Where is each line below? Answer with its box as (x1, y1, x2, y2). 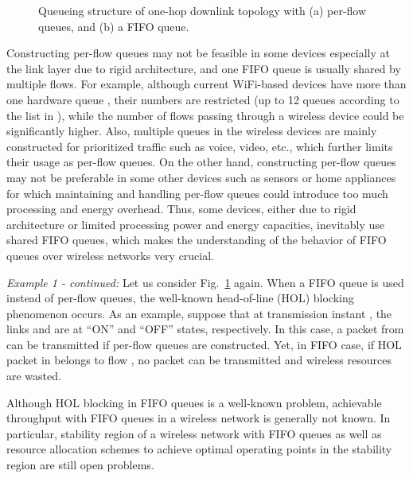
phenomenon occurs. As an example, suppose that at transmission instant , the (6, 305, 392, 321)
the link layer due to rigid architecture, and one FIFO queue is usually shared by (6, 60, 401, 76)
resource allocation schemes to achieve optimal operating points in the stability (6, 441, 392, 457)
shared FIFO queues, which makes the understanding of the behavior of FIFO (6, 231, 387, 248)
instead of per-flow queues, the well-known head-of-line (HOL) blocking (6, 290, 354, 306)
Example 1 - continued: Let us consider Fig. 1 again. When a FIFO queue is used (6, 274, 404, 290)
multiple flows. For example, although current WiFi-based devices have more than (6, 76, 407, 92)
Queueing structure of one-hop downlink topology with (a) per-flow (38, 2, 367, 18)
